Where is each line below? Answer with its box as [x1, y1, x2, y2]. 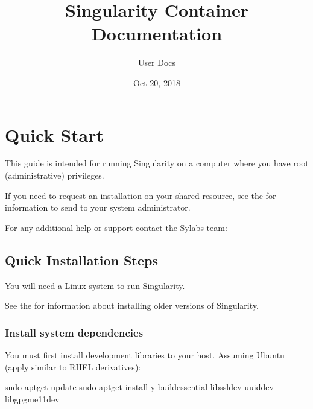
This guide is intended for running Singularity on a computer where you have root [5, 157, 309, 170]
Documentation [91, 21, 223, 46]
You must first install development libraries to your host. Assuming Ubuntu [5, 349, 285, 361]
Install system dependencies [5, 325, 144, 340]
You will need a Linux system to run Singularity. [5, 279, 185, 291]
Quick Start [5, 122, 104, 147]
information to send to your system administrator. [5, 201, 191, 214]
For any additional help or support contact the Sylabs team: [5, 221, 227, 233]
